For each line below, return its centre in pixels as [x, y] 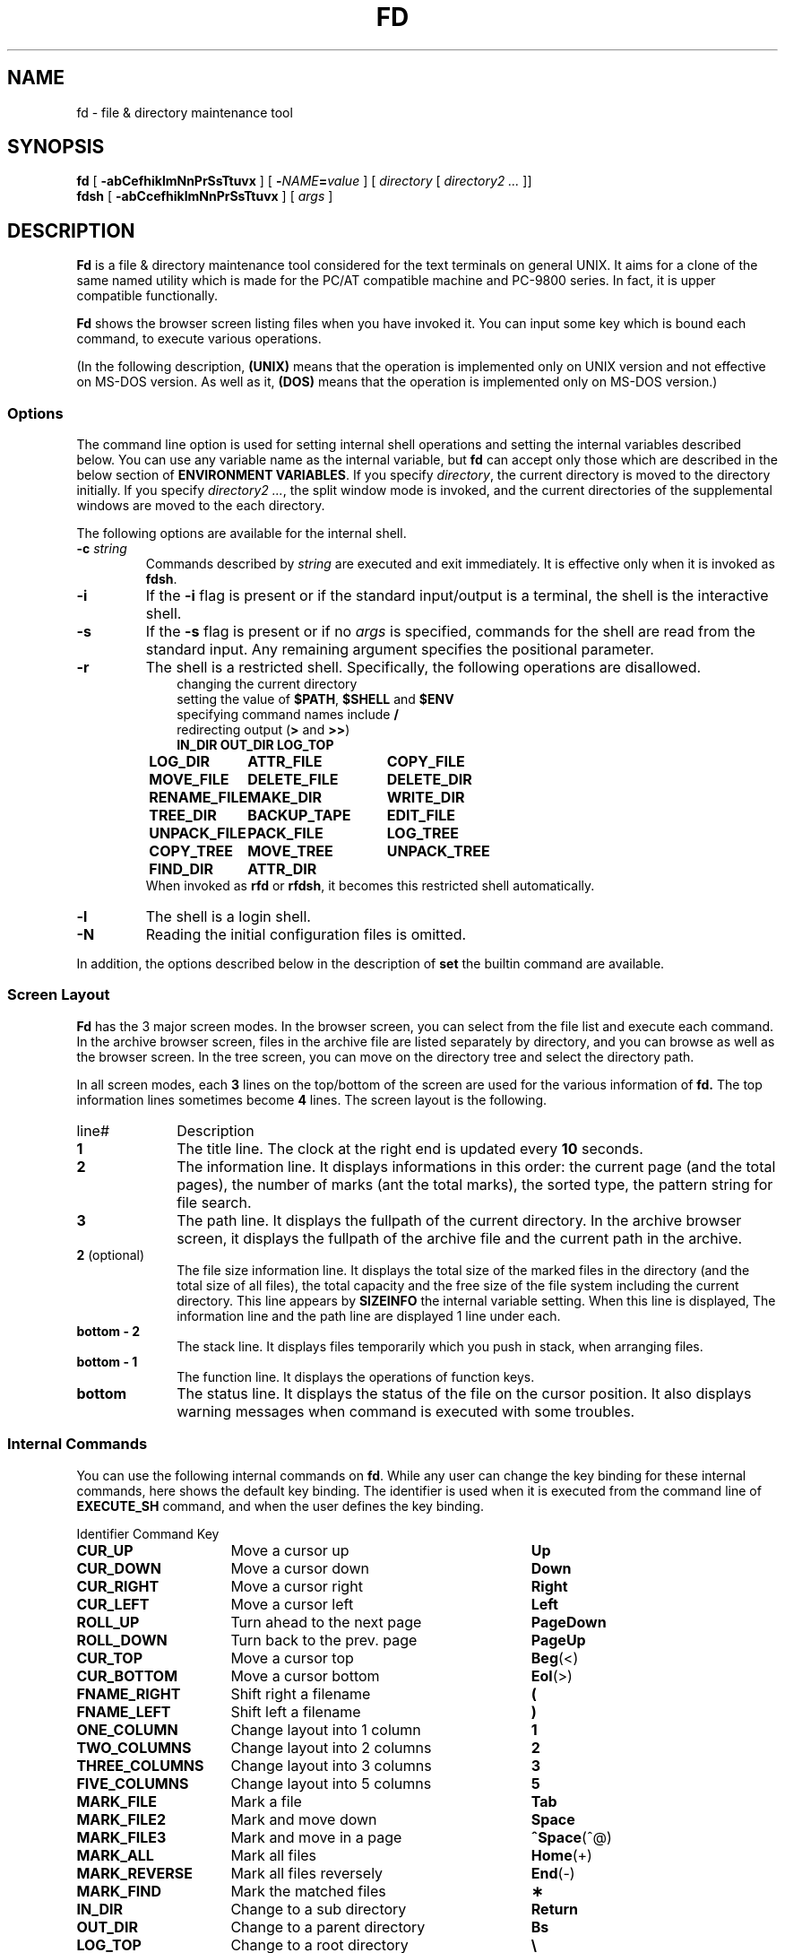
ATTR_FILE [285, 762]
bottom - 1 [107, 1361]
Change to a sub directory [319, 1909]
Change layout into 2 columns [331, 1747]
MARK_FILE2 [121, 1819]
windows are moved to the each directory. [201, 506]
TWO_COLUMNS [134, 1747]
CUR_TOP [110, 1658]
